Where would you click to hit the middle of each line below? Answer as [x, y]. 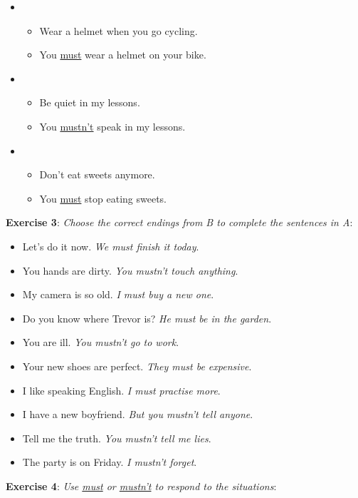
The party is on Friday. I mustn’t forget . [110, 462]
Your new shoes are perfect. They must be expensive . [137, 366]
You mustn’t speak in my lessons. [112, 126]
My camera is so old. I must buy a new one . [118, 294]
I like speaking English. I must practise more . [121, 390]
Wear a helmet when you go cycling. [119, 30]
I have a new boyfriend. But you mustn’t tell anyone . [138, 414]
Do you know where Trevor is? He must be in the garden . [147, 318]
